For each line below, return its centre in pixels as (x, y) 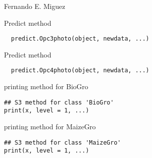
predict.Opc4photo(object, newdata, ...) (80, 71)
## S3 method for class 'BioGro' (59, 102)
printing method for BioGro (46, 86)
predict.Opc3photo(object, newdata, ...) (80, 39)
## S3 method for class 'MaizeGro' (63, 142)
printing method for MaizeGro (50, 126)
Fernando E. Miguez (35, 6)
